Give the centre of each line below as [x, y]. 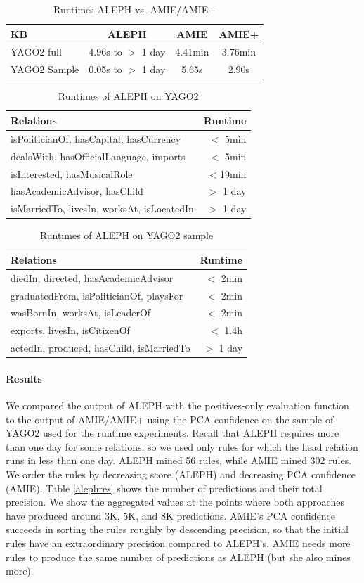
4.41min [192, 52]
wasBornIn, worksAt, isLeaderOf [81, 313]
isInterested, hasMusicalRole [72, 173]
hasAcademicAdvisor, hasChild [77, 191]
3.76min [239, 52]
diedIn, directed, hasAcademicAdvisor [92, 277]
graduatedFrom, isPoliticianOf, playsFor [97, 295]
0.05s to [105, 69]
